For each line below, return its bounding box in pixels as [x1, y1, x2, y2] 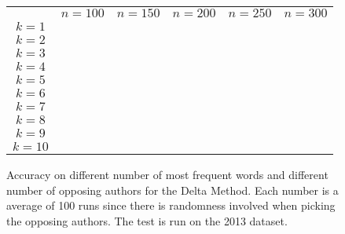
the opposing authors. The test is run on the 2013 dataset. [6, 212, 288, 229]
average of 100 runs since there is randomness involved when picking [6, 197, 336, 214]
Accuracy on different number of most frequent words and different [6, 166, 328, 182]
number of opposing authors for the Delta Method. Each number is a [6, 181, 339, 198]
